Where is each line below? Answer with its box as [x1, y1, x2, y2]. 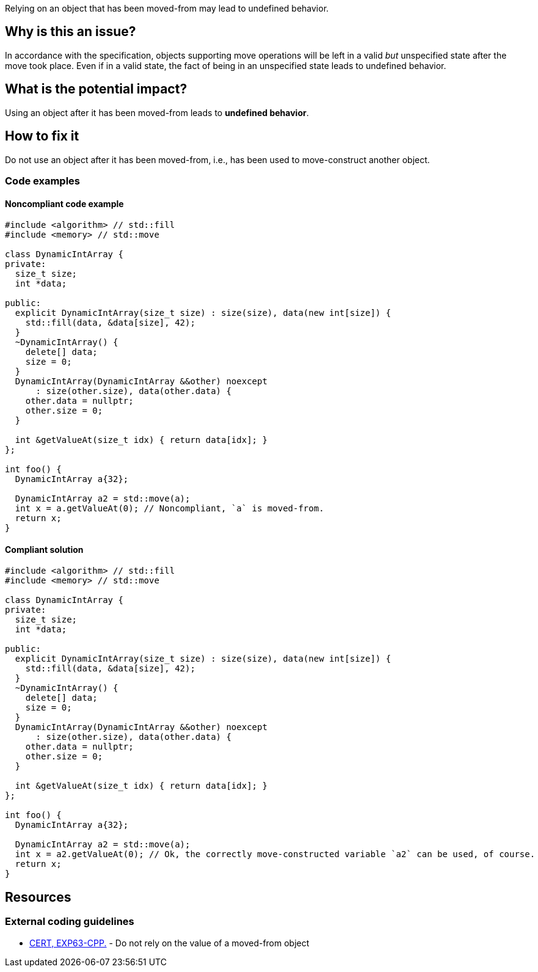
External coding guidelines [5, 915, 134, 928]
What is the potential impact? [5, 81, 187, 97]
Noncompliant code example [5, 198, 124, 209]
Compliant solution [5, 544, 84, 555]
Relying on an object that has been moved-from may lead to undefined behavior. [5, 3, 329, 13]
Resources [5, 889, 71, 905]
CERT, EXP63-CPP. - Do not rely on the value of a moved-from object [29, 937, 310, 948]
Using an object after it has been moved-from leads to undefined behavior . [5, 107, 309, 118]
